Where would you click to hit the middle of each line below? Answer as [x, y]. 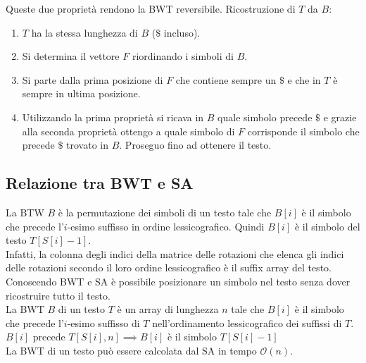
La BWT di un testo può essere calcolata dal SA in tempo [131, 350]
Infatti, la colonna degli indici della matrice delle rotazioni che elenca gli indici [175, 253]
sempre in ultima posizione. [81, 93]
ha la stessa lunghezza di [84, 32]
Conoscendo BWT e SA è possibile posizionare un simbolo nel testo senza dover [178, 281]
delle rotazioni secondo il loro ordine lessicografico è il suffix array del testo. [169, 267]
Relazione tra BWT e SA [100, 183]
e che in [304, 79]
